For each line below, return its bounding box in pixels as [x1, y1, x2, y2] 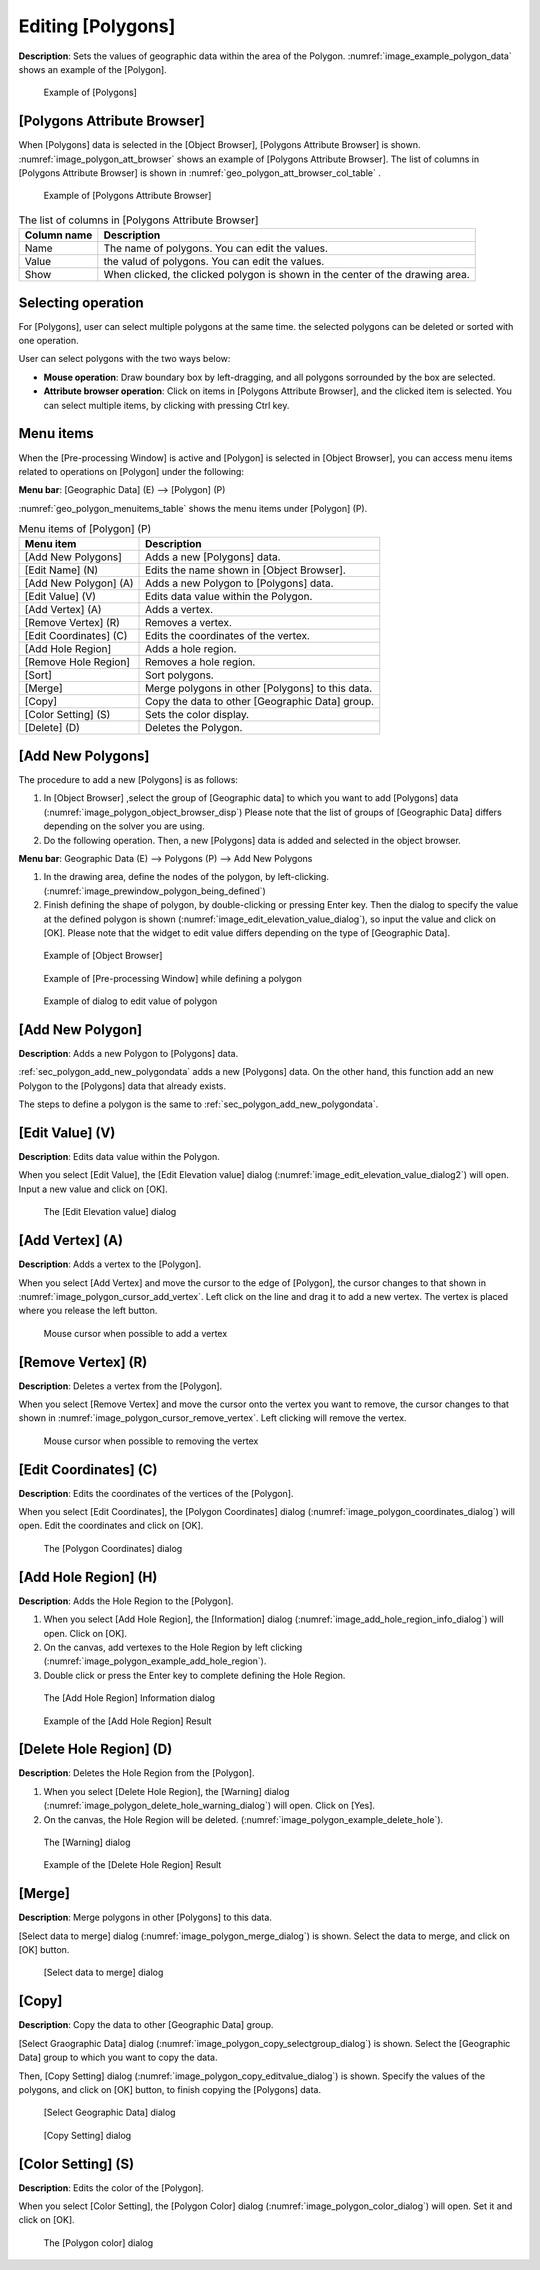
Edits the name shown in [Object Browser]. [145, 563, 347, 577]
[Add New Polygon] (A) [24, 576, 134, 590]
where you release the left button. [18, 1305, 158, 1317]
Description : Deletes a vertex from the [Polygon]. [18, 1380, 223, 1392]
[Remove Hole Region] [24, 655, 130, 669]
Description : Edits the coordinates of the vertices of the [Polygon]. [18, 1487, 294, 1499]
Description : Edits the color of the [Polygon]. [18, 2181, 204, 2194]
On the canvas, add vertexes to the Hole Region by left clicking [43, 1641, 303, 1653]
